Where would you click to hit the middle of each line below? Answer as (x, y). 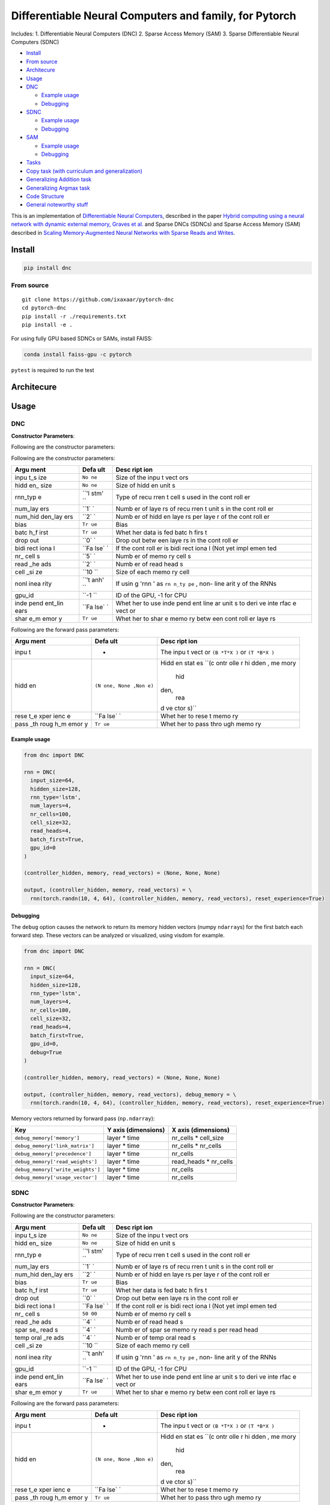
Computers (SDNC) (35, 42)
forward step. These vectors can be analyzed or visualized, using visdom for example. (118, 935)
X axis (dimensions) (201, 1130)
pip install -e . (47, 325)
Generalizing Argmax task (58, 188)
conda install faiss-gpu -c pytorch (78, 354)
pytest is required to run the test (53, 370)
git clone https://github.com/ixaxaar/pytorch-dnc (98, 300)
